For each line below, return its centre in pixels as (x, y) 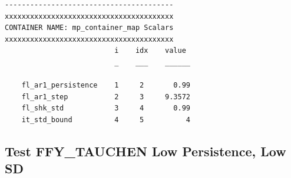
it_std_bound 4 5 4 (106, 120)
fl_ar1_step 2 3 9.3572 (106, 97)
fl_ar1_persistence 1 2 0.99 (106, 85)
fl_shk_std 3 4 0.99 (106, 108)
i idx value (150, 51)
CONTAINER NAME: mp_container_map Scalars (89, 28)
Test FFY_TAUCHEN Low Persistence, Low (145, 151)
